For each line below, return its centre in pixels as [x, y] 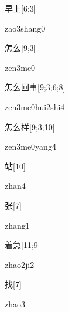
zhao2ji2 [20, 264]
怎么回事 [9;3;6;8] [35, 87]
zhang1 [17, 225]
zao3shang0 [25, 28]
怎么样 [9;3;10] [30, 126]
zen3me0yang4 [30, 146]
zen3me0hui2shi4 [35, 106]
